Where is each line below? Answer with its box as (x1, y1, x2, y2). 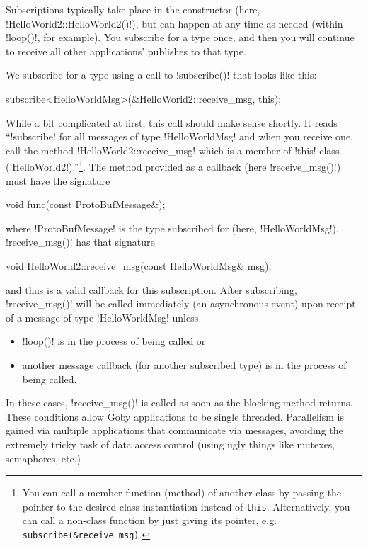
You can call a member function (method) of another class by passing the (22, 485, 342, 500)
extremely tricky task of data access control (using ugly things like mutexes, (6, 436, 335, 451)
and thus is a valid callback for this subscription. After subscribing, (6, 282, 297, 297)
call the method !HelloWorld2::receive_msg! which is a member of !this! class (6, 142, 340, 157)
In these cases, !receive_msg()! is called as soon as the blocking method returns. (6, 395, 353, 410)
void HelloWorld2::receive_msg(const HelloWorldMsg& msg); (6, 258, 272, 273)
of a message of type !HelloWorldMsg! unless (6, 309, 199, 324)
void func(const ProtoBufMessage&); (6, 197, 166, 212)
